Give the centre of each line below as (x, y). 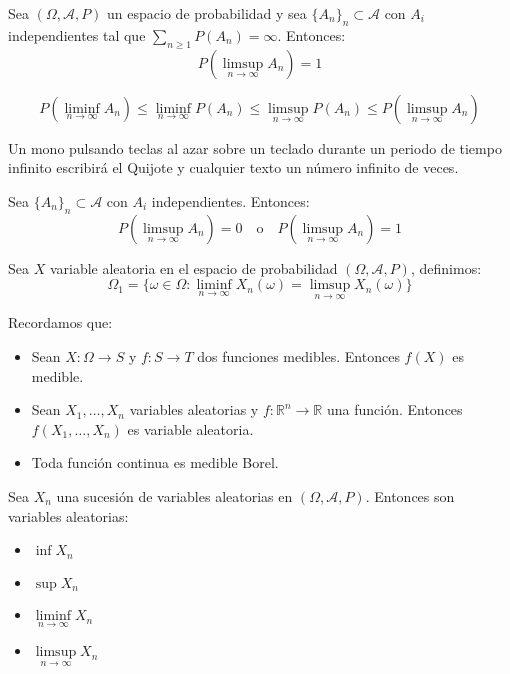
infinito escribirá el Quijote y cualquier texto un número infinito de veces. (233, 167)
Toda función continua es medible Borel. (155, 462)
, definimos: (446, 267)
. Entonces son (410, 495)
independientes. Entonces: (230, 200)
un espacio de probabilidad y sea (207, 13)
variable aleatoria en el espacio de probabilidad (193, 267)
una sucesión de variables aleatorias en (174, 495)
